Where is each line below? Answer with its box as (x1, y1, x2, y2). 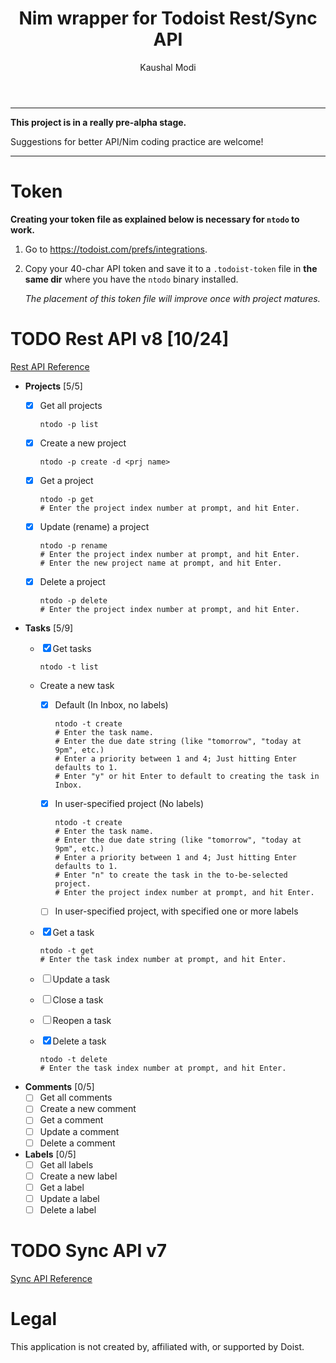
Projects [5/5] (24, 380, 83, 392)
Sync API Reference (10, 1272, 93, 1284)
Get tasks (52, 643, 92, 655)
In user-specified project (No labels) (54, 798, 205, 810)
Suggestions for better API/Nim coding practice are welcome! (10, 135, 264, 147)
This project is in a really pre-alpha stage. (10, 116, 187, 128)
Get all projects (39, 399, 103, 411)
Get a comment (39, 1114, 104, 1126)
